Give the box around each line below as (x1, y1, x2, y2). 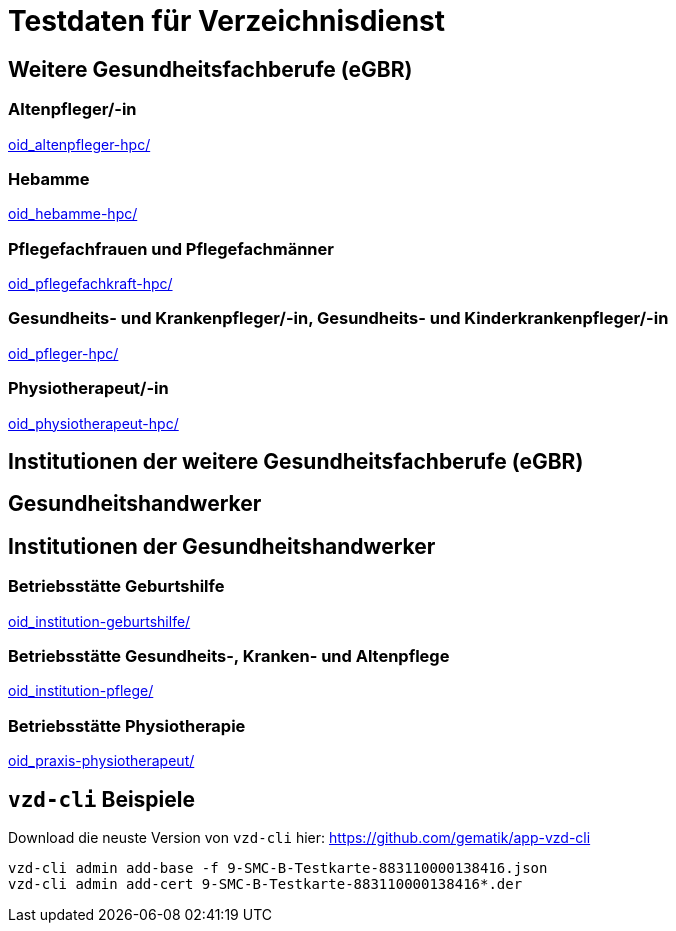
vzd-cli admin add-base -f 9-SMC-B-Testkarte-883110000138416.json (8, 859, 548, 876)
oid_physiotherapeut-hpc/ (8, 414, 179, 432)
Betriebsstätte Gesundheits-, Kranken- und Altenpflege (8, 645, 450, 666)
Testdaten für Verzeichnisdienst (8, 4, 445, 38)
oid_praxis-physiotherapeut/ (8, 752, 195, 770)
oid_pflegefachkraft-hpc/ (8, 275, 173, 293)
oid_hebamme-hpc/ (8, 205, 138, 223)
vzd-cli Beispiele (8, 786, 195, 812)
